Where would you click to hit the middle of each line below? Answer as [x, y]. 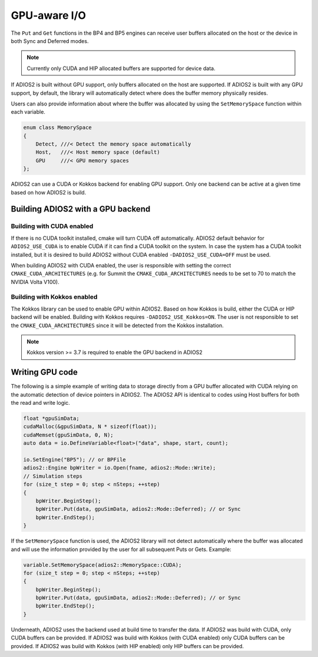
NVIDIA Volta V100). [35, 282]
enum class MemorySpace [58, 128]
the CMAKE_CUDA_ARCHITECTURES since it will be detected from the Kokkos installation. [117, 325]
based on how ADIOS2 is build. [49, 192]
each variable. [28, 112]
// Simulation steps [53, 476]
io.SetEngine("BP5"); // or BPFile [74, 460]
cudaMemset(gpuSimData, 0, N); [69, 435]
